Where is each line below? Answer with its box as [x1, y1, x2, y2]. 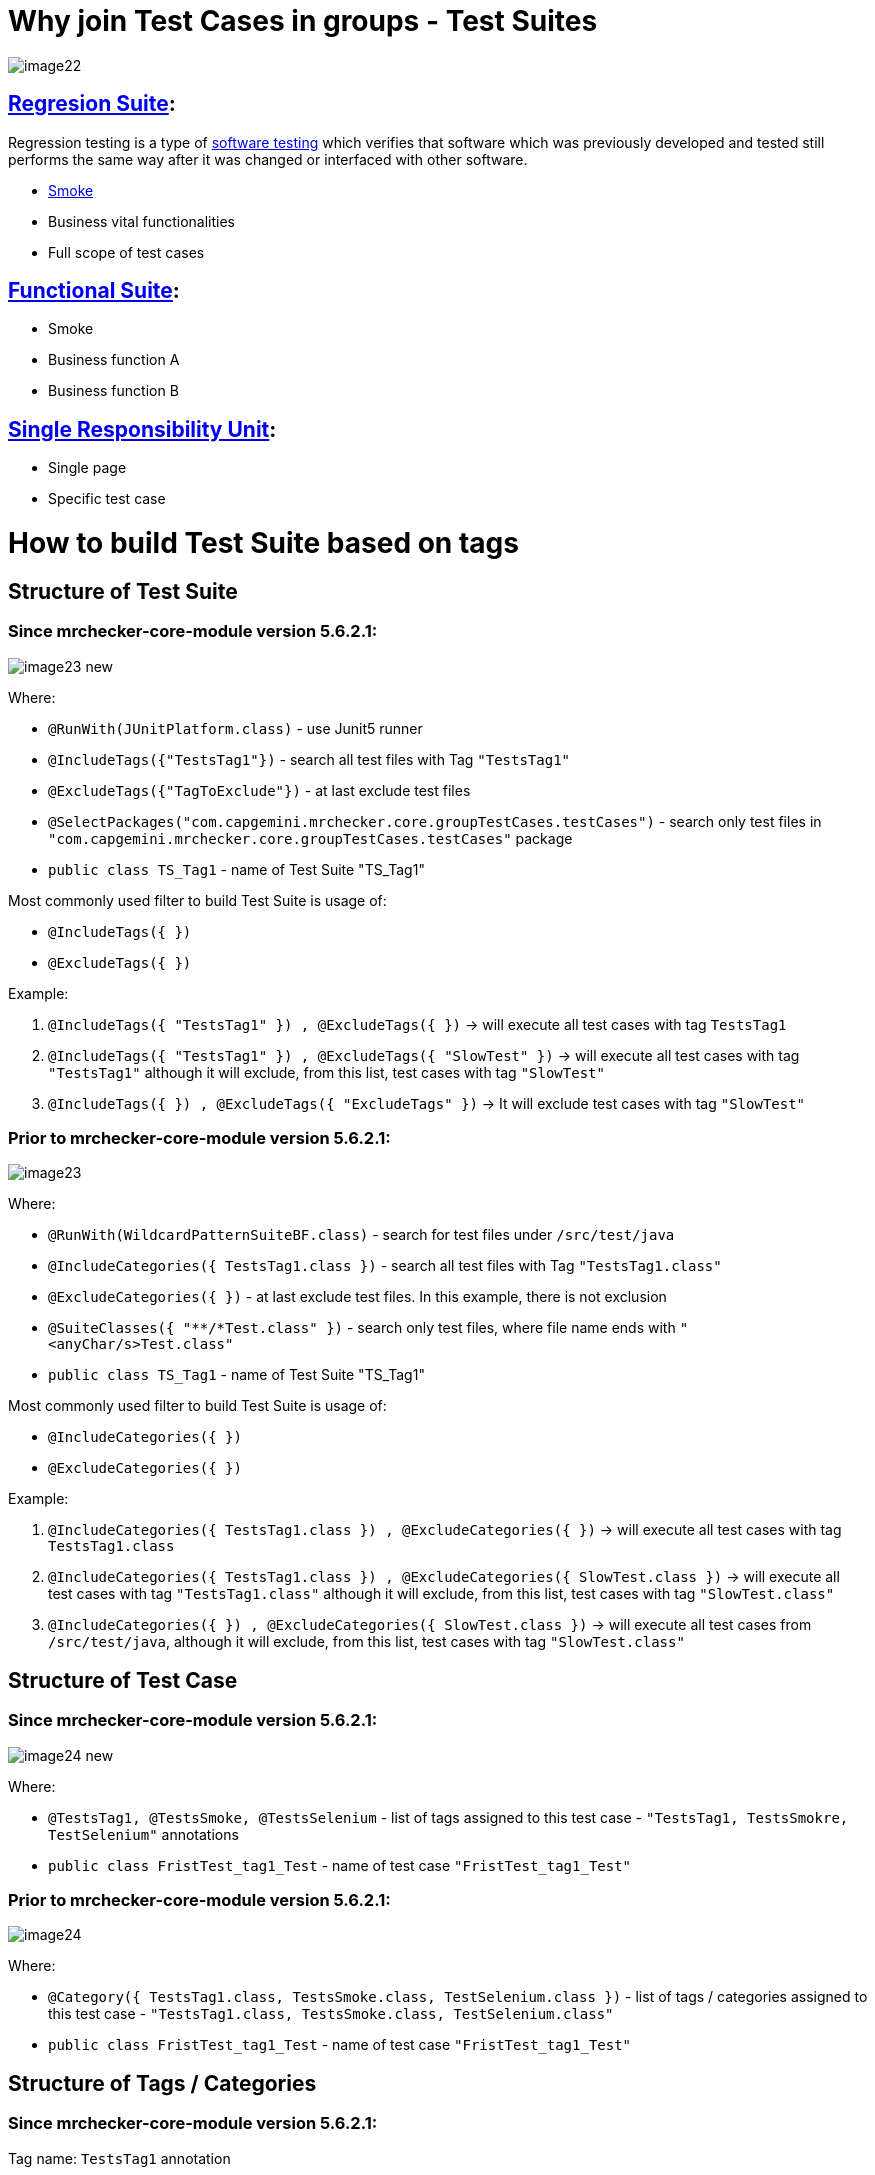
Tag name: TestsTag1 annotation [8, 2149, 231, 2167]
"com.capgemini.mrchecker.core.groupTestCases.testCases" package [48, 829, 573, 847]
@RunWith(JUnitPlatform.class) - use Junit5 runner [48, 719, 423, 737]
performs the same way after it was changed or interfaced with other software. [8, 150, 528, 168]
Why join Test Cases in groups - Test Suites [8, 4, 598, 38]
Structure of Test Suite [8, 578, 238, 604]
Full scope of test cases [48, 243, 205, 261]
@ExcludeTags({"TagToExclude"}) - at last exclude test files [48, 781, 471, 799]
